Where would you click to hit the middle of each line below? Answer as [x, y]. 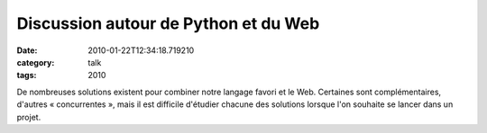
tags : [27, 75]
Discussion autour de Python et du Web [168, 23]
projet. [29, 117]
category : [36, 62]
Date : [27, 50]
